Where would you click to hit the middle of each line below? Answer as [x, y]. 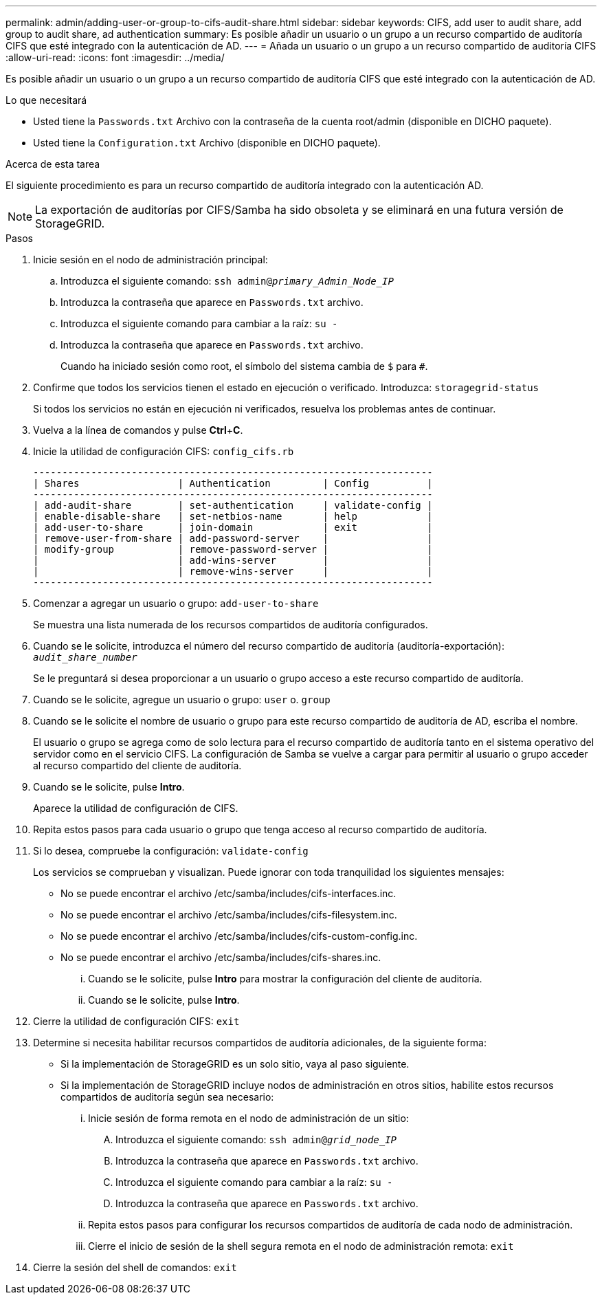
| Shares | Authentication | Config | [233, 483]
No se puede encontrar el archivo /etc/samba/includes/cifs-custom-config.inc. [239, 936]
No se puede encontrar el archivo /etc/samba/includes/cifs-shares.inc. [221, 957]
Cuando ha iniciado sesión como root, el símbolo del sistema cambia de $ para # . [244, 366]
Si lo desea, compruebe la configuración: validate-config [171, 851]
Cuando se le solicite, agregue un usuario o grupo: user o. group [182, 699]
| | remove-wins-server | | [233, 571]
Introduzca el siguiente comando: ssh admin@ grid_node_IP [256, 1139]
